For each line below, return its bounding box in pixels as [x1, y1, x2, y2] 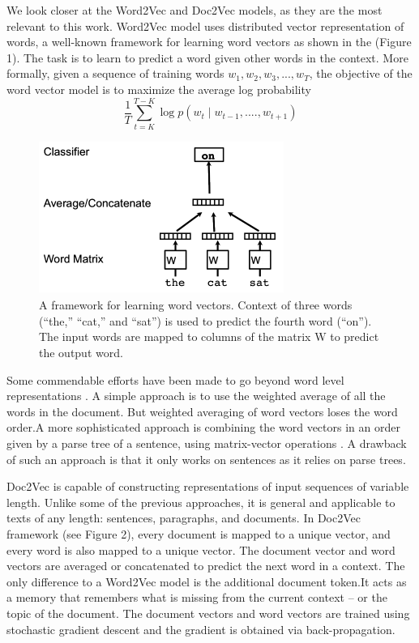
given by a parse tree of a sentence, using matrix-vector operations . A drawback [6, 435, 407, 451]
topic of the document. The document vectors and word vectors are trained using [6, 604, 410, 621]
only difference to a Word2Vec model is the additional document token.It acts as [6, 573, 407, 590]
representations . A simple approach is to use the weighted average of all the [6, 387, 386, 404]
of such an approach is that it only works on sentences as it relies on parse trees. [6, 450, 406, 467]
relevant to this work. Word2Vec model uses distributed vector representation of [6, 17, 404, 34]
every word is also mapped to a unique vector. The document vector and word [6, 541, 395, 558]
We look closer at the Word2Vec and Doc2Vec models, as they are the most [6, 2, 383, 18]
